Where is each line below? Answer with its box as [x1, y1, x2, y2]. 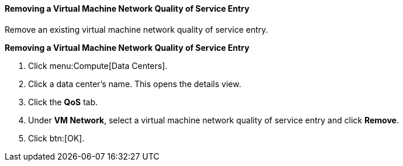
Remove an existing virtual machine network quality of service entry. [5, 24, 268, 34]
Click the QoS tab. [28, 96, 98, 107]
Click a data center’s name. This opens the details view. [28, 78, 241, 89]
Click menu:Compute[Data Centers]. [28, 60, 168, 71]
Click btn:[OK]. [28, 133, 85, 143]
